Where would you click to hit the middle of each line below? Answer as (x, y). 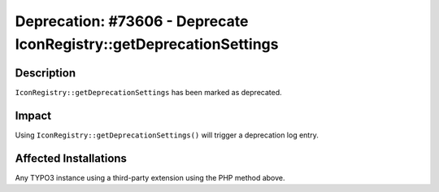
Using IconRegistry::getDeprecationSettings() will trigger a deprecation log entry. (167, 135)
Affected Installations (71, 158)
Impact (33, 115)
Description (46, 73)
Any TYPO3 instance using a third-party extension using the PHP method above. (150, 177)
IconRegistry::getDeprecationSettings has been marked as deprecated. (148, 92)
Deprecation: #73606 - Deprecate (132, 21)
